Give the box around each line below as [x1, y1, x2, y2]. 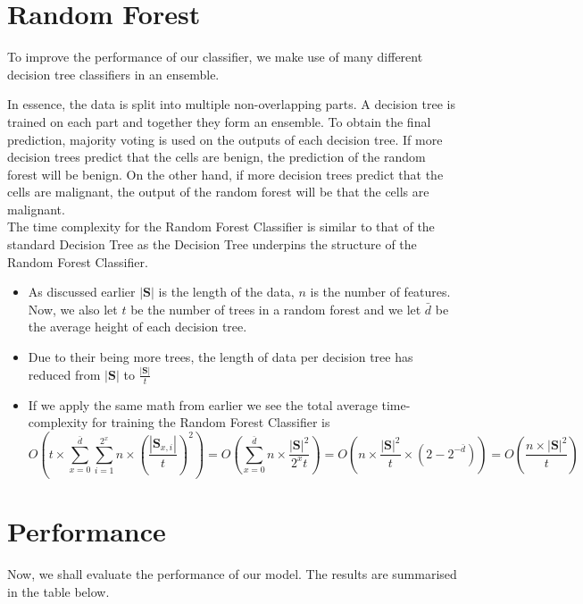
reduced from [28, 365, 101, 383]
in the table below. [7, 582, 110, 600]
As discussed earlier [28, 282, 136, 301]
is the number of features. [310, 282, 451, 301]
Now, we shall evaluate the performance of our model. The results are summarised [7, 565, 457, 583]
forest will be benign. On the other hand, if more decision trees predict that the [7, 164, 444, 183]
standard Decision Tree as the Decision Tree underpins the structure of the [7, 235, 417, 254]
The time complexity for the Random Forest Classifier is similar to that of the [7, 217, 435, 236]
